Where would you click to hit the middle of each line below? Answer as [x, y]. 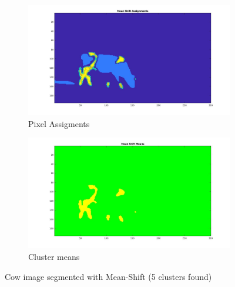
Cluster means [54, 257]
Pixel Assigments [59, 123]
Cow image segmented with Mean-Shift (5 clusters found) [108, 276]
